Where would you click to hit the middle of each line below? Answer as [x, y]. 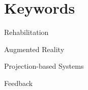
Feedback [19, 83]
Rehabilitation [26, 32]
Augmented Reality [34, 49]
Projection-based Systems [44, 66]
